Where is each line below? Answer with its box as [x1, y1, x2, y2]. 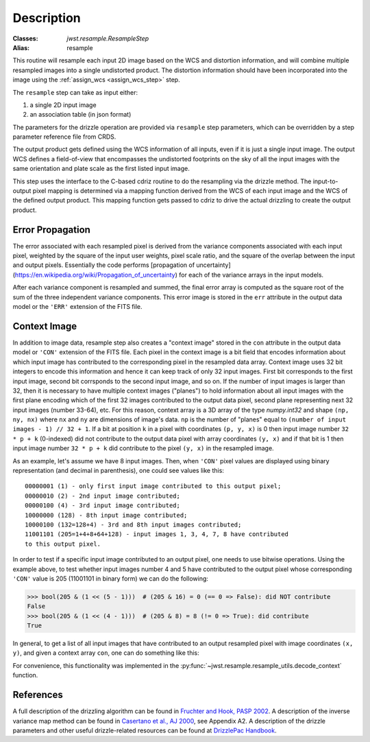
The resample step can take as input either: [12, 88, 138, 96]
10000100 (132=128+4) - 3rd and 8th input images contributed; [25, 520, 242, 529]
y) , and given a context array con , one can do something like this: [12, 649, 200, 657]
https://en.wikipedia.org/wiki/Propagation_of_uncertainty [14, 270, 175, 279]
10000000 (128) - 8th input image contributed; [25, 511, 188, 519]
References [12, 689, 63, 701]
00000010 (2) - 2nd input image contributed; [25, 491, 181, 500]
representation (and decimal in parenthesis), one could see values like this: [12, 467, 224, 475]
